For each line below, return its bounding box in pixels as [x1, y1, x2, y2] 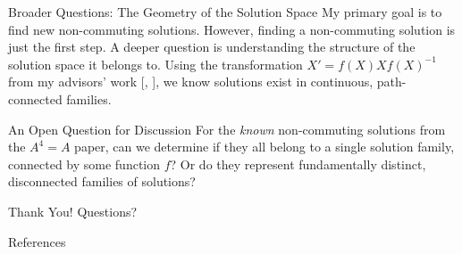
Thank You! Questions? [8, 201, 138, 220]
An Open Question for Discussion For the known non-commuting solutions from [8, 119, 446, 138]
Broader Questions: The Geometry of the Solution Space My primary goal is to [8, 3, 442, 20]
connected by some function [8, 154, 161, 173]
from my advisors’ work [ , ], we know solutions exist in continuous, [8, 72, 374, 91]
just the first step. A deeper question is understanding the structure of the [8, 37, 416, 56]
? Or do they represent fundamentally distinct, [170, 154, 426, 173]
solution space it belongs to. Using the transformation [8, 54, 303, 73]
